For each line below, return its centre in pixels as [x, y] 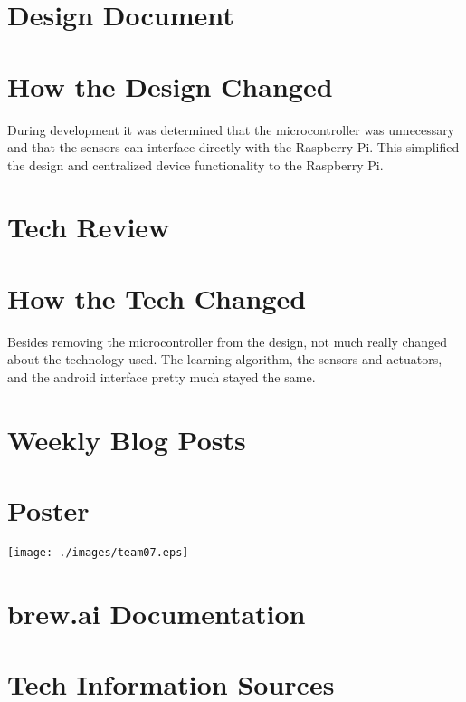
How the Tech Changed [157, 298]
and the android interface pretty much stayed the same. [162, 376]
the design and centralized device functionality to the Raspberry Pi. [195, 164]
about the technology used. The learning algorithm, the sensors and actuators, [225, 359]
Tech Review [89, 227]
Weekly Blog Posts [127, 439]
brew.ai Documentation [157, 613]
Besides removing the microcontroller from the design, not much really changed [227, 341]
